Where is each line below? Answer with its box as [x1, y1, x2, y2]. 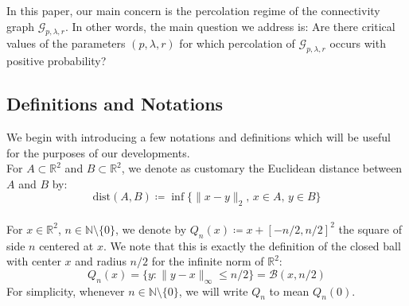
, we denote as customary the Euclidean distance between [121, 160, 403, 176]
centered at [39, 237, 94, 254]
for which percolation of [179, 35, 295, 52]
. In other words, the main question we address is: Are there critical [64, 17, 395, 34]
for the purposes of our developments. [6, 144, 190, 161]
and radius [75, 253, 127, 269]
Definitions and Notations [6, 91, 224, 116]
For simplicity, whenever [6, 282, 125, 299]
